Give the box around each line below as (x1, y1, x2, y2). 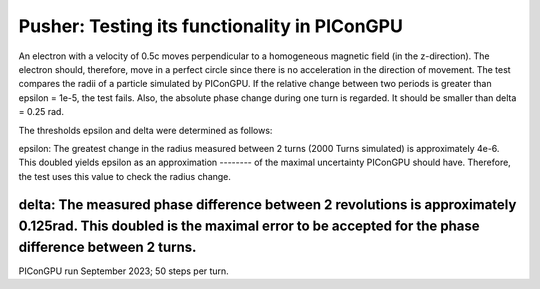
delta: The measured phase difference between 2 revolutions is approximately (18, 196, 517, 214)
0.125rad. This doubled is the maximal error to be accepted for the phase (18, 218, 480, 235)
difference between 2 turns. (18, 238, 197, 255)
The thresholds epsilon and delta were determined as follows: (18, 124, 273, 136)
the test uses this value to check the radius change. (18, 170, 232, 182)
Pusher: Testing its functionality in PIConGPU (18, 15, 404, 37)
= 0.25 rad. (18, 106, 65, 118)
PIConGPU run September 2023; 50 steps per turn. (18, 265, 229, 277)
